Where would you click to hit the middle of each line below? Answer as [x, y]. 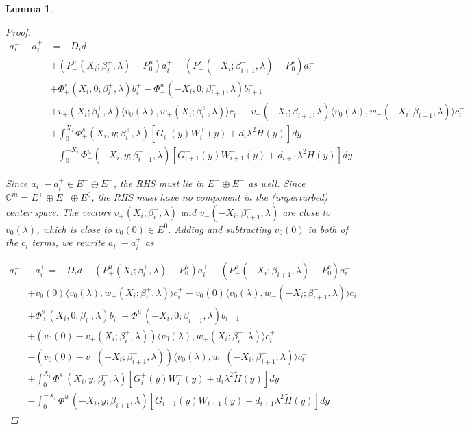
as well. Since [277, 183]
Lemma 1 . [29, 8]
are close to [307, 211]
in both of [328, 229]
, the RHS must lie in [159, 183]
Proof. [18, 31]
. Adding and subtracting [220, 229]
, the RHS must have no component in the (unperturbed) [210, 197]
